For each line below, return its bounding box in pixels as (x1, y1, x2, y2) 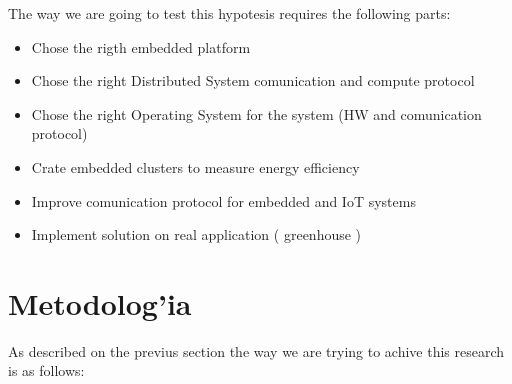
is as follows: (8, 360, 85, 381)
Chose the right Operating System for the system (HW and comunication (31, 103, 482, 124)
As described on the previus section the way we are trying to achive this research (8, 340, 505, 361)
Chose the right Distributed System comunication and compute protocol (31, 70, 475, 91)
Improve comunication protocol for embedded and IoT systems (31, 190, 416, 211)
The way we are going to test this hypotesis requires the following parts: (8, 3, 451, 23)
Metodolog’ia (8, 282, 192, 323)
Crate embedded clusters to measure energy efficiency (31, 156, 360, 177)
